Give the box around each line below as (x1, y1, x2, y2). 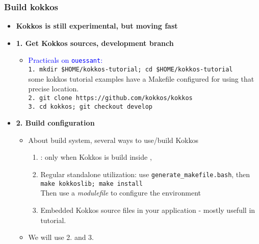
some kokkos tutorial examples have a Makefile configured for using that (28, 73, 254, 84)
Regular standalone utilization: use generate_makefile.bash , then (40, 169, 250, 179)
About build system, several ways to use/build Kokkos (28, 134, 198, 145)
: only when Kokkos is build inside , (40, 152, 152, 162)
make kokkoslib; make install (40, 180, 143, 187)
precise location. (28, 83, 79, 94)
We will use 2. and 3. (28, 232, 94, 242)
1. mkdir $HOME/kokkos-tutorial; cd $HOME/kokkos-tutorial (28, 66, 233, 74)
